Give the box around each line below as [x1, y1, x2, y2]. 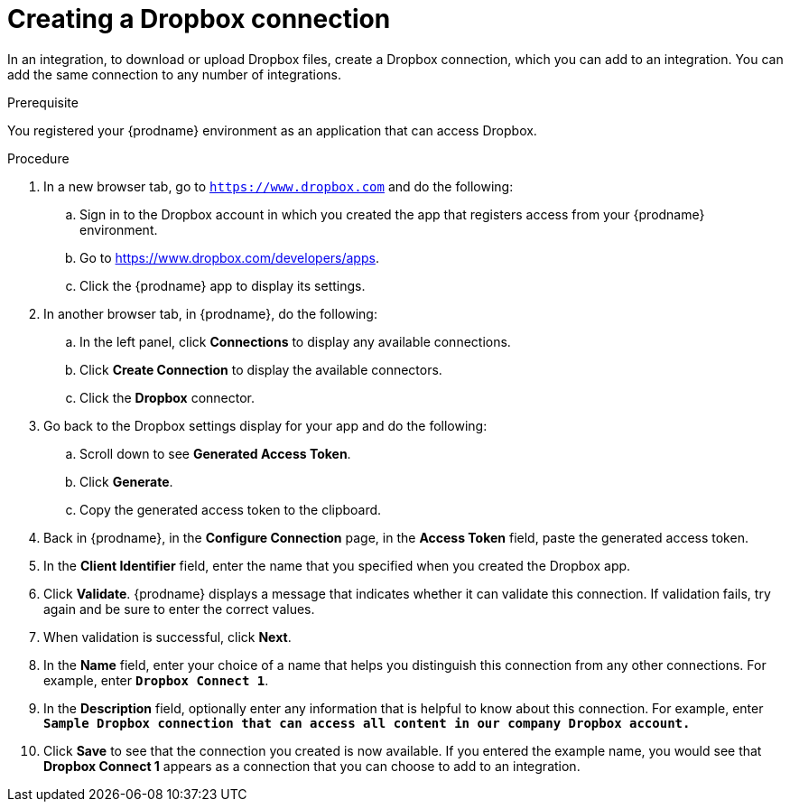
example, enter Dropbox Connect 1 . [43, 672, 269, 688]
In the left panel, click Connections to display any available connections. [79, 333, 511, 349]
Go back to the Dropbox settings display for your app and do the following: [43, 417, 488, 433]
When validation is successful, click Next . [43, 628, 292, 645]
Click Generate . [79, 473, 173, 489]
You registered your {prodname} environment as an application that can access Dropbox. [7, 122, 537, 138]
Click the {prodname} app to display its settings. [79, 277, 366, 293]
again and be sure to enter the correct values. [43, 600, 315, 617]
